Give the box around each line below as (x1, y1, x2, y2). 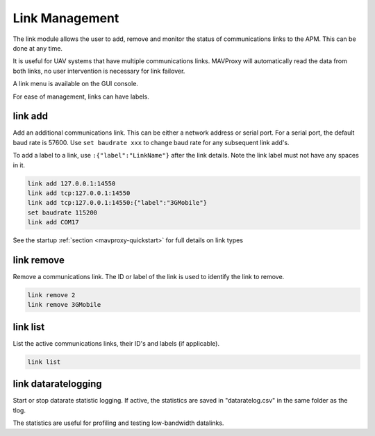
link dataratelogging (12, 378, 102, 390)
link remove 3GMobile (27, 301, 101, 309)
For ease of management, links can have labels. (12, 92, 149, 101)
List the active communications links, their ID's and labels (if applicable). (12, 339, 220, 347)
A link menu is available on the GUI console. (12, 80, 139, 88)
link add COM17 (27, 219, 79, 226)
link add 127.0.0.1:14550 (27, 179, 116, 187)
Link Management (12, 10, 119, 26)
